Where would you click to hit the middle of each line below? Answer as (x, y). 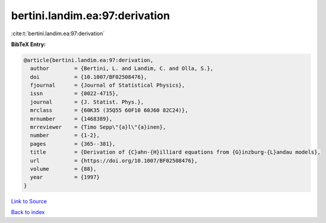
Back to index (28, 212)
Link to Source (29, 201)
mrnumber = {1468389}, (71, 119)
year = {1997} (65, 177)
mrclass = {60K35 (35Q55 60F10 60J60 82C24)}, (109, 110)
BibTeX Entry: (28, 44)
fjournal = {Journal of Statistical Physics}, (108, 85)
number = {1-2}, (65, 135)
